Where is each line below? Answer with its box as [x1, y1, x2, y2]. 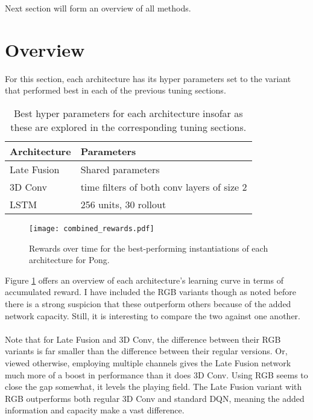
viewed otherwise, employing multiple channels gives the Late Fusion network [5, 356, 291, 369]
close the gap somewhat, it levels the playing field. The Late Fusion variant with [5, 380, 302, 393]
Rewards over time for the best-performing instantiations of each [29, 241, 268, 254]
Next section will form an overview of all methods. [5, 2, 191, 14]
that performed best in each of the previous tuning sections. [5, 84, 226, 97]
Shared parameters [80, 162, 160, 176]
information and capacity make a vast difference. [5, 404, 185, 416]
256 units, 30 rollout [80, 197, 166, 211]
